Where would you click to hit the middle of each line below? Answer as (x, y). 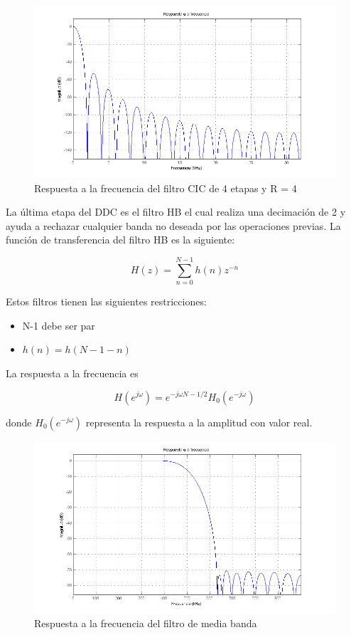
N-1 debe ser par (59, 325)
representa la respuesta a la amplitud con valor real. (199, 422)
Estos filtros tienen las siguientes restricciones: (106, 301)
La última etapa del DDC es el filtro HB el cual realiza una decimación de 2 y (176, 212)
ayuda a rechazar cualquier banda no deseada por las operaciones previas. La (173, 225)
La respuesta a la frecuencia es (72, 373)
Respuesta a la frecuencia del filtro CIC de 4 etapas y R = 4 (166, 188)
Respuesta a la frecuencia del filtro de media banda (146, 623)
